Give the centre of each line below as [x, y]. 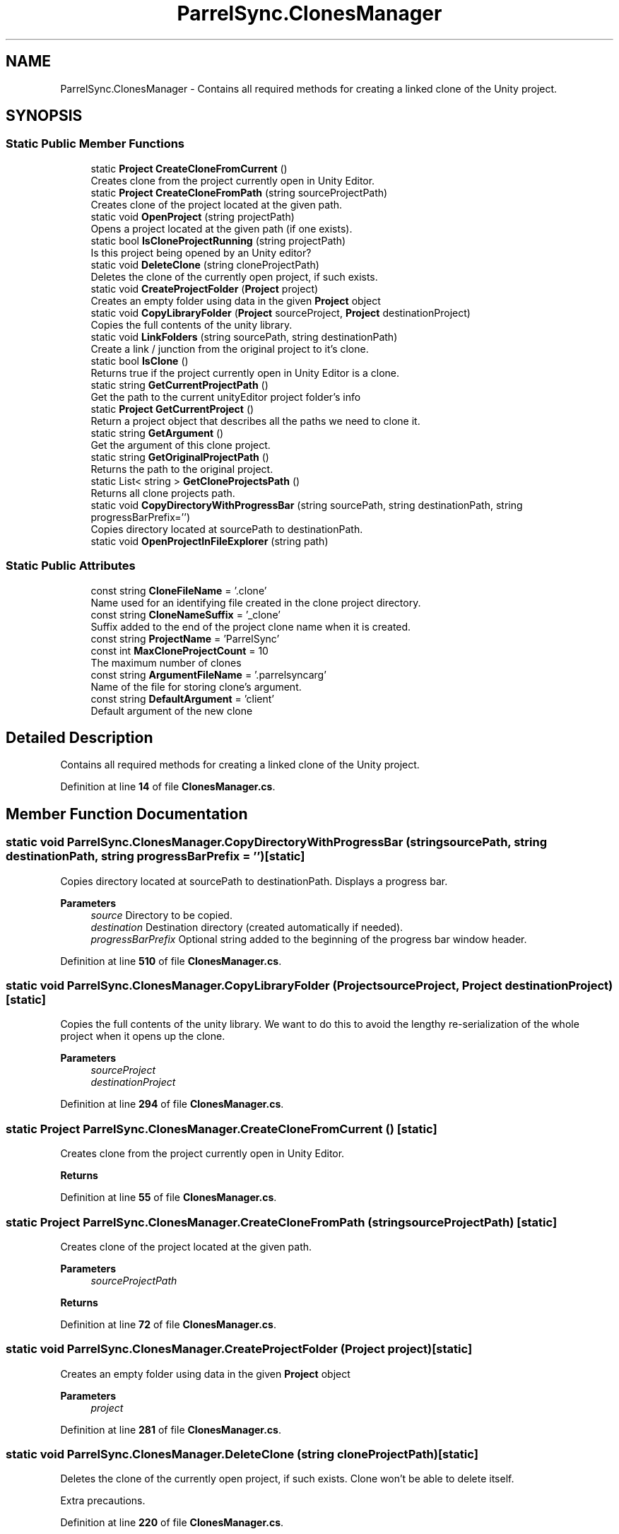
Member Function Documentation [127, 814]
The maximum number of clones [166, 662]
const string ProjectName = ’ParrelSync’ [185, 638]
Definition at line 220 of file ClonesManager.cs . [172, 1523]
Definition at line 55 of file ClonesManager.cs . [169, 1198]
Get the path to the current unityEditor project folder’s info [226, 397]
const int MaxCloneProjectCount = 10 [179, 650]
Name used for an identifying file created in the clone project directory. [256, 602]
